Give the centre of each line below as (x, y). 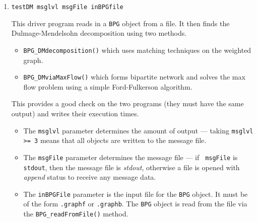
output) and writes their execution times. (75, 113)
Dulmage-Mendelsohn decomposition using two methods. (99, 33)
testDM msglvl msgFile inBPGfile (67, 7)
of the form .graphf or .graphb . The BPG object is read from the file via (135, 204)
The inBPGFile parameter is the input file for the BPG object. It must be (136, 194)
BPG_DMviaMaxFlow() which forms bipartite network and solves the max (134, 77)
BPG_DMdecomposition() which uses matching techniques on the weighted (137, 50)
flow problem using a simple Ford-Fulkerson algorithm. (108, 86)
